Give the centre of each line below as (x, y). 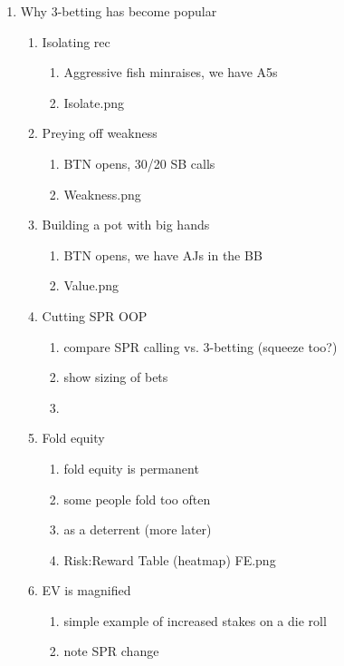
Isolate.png (94, 102)
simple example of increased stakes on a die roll (195, 620)
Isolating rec (76, 41)
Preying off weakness (100, 133)
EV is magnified (86, 590)
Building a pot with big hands (126, 225)
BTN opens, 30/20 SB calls (139, 163)
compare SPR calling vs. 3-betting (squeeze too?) (201, 346)
